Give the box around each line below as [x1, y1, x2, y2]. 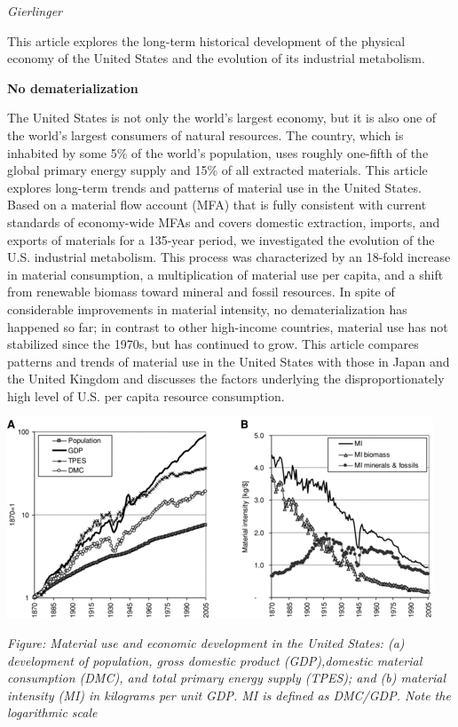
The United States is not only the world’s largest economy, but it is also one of [7, 108, 437, 127]
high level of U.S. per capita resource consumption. [7, 386, 285, 405]
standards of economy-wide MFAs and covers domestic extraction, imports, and [7, 212, 440, 231]
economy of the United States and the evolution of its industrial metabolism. [7, 49, 425, 67]
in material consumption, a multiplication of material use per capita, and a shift [7, 265, 444, 283]
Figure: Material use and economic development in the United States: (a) [7, 634, 405, 652]
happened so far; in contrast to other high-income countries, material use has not [7, 317, 448, 336]
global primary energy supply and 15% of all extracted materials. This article [7, 161, 428, 179]
